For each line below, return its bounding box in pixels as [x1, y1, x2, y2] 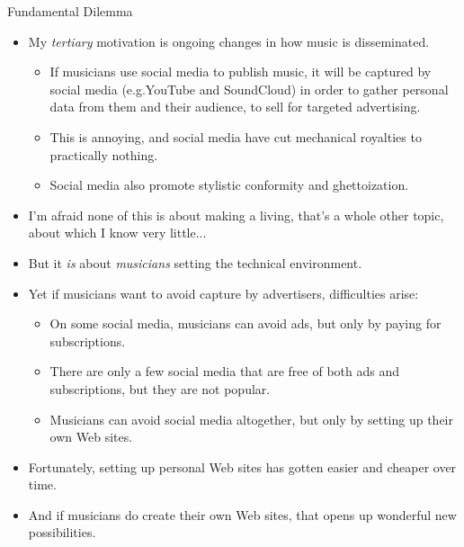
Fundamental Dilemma [7, 2, 133, 20]
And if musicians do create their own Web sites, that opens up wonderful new [28, 505, 457, 524]
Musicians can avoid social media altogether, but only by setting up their [49, 409, 453, 428]
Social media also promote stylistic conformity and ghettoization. [49, 175, 409, 194]
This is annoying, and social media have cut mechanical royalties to [49, 127, 422, 146]
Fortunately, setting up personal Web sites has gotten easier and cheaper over [28, 457, 457, 476]
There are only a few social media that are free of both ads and [49, 362, 399, 381]
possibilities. [28, 523, 96, 542]
